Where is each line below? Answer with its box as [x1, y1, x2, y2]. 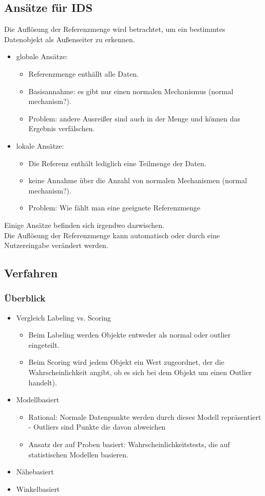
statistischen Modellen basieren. [28, 449, 128, 459]
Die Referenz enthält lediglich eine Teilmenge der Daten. [28, 157, 206, 168]
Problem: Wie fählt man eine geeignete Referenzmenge [28, 202, 201, 213]
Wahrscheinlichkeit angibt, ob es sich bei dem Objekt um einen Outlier [28, 367, 252, 378]
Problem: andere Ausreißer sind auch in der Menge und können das [28, 113, 240, 123]
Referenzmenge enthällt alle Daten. [28, 68, 139, 79]
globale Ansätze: [16, 51, 68, 62]
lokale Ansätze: [16, 140, 64, 151]
